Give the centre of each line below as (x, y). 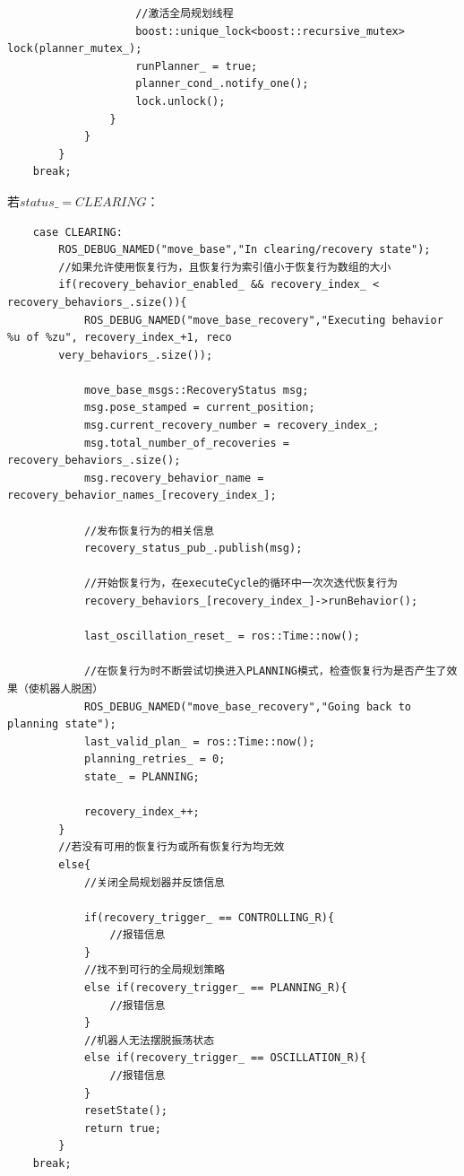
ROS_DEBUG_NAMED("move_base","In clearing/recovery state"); (245, 250)
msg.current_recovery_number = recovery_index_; (232, 426)
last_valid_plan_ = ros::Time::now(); (199, 741)
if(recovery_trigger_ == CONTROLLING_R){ (209, 917)
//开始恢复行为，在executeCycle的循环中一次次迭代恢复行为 (241, 584)
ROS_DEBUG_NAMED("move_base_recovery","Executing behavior (263, 320)
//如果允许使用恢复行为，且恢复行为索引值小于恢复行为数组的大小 (225, 267)
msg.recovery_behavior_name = (174, 478)
